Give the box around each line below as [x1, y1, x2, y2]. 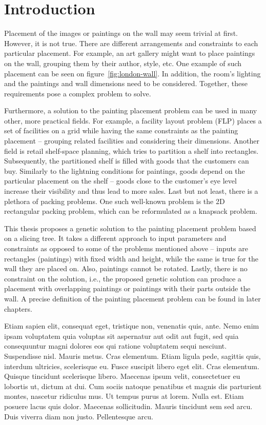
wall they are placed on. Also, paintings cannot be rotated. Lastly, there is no [4, 263, 248, 274]
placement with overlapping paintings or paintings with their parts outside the [4, 283, 251, 294]
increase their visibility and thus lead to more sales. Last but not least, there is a [4, 186, 258, 196]
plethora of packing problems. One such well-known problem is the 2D [4, 195, 225, 206]
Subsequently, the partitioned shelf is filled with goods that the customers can [4, 155, 249, 166]
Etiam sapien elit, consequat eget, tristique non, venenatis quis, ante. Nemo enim [4, 320, 259, 331]
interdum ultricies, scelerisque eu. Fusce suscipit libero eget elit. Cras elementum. [4, 360, 259, 371]
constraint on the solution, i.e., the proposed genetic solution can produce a [4, 273, 241, 284]
